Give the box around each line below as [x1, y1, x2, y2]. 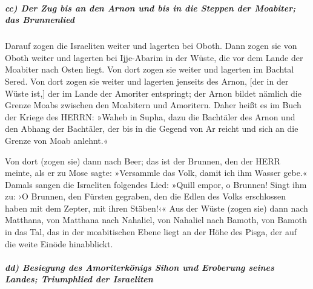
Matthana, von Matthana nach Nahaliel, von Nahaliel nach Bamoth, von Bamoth [5, 213, 307, 226]
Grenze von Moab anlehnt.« [5, 134, 108, 146]
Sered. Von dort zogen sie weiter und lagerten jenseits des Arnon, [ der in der [5, 74, 289, 87]
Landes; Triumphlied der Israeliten [5, 273, 153, 285]
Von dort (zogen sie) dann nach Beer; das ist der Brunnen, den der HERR [5, 154, 280, 167]
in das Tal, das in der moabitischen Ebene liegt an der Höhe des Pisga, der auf [5, 226, 297, 238]
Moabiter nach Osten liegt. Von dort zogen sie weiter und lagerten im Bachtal [5, 63, 294, 76]
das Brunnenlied [5, 13, 75, 26]
